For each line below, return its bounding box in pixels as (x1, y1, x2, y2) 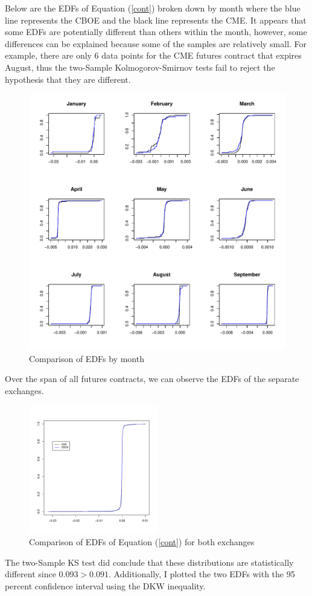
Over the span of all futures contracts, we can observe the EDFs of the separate (5, 372, 299, 385)
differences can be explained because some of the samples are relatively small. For (5, 37, 307, 50)
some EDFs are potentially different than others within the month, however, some (5, 25, 307, 38)
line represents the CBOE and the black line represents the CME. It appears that (5, 13, 307, 26)
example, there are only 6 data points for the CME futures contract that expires (5, 49, 302, 62)
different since (5, 568, 56, 580)
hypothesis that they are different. (5, 73, 131, 85)
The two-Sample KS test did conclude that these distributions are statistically (5, 556, 294, 568)
